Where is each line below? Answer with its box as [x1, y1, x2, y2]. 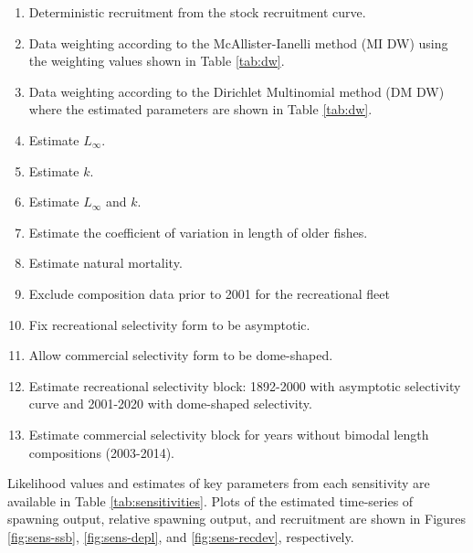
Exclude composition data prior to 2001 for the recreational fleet [28, 283, 391, 303]
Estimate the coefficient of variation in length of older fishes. [28, 222, 368, 241]
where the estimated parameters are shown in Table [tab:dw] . [28, 100, 373, 119]
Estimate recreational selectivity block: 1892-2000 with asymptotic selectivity [28, 376, 461, 395]
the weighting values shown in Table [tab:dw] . [28, 51, 285, 70]
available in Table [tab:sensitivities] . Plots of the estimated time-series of [7, 491, 414, 510]
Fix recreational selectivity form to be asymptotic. [28, 314, 310, 334]
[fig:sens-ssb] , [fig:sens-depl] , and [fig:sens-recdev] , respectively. [7, 526, 354, 546]
